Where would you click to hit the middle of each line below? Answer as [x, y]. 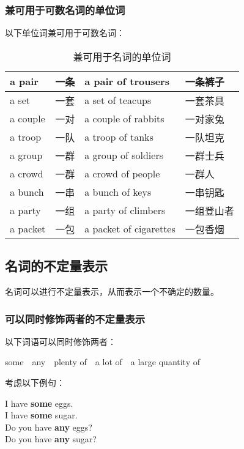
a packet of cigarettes [130, 229]
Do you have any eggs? [49, 427]
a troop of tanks [119, 137]
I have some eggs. [39, 403]
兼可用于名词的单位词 [122, 56]
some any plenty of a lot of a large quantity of [103, 362]
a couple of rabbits [124, 119]
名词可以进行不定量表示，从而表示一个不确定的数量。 [112, 291]
